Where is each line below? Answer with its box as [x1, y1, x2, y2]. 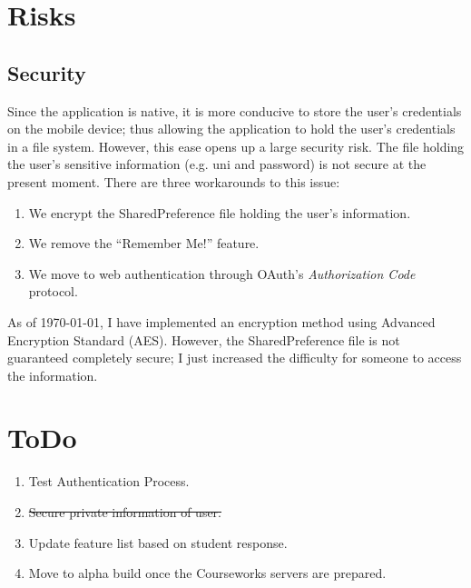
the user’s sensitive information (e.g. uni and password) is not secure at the [7, 154, 427, 174]
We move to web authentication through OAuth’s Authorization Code [28, 264, 416, 283]
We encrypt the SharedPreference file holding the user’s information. [28, 203, 411, 222]
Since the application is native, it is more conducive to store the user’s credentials [7, 101, 462, 120]
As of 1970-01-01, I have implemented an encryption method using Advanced [7, 312, 436, 331]
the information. [7, 365, 98, 384]
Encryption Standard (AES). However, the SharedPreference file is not [7, 330, 400, 349]
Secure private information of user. [28, 503, 221, 522]
